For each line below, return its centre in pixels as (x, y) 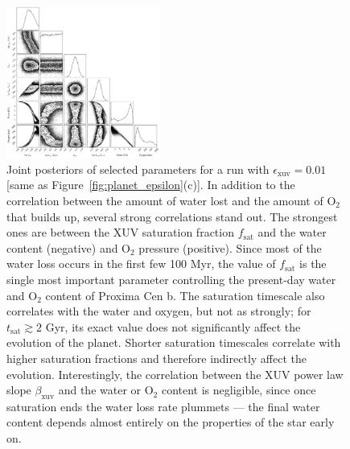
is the (313, 264)
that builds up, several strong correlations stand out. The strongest (172, 216)
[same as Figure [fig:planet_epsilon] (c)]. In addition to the (151, 185)
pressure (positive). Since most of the (230, 247)
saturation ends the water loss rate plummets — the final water (163, 406)
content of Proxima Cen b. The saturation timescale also (185, 295)
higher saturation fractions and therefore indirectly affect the (156, 358)
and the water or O (106, 390)
